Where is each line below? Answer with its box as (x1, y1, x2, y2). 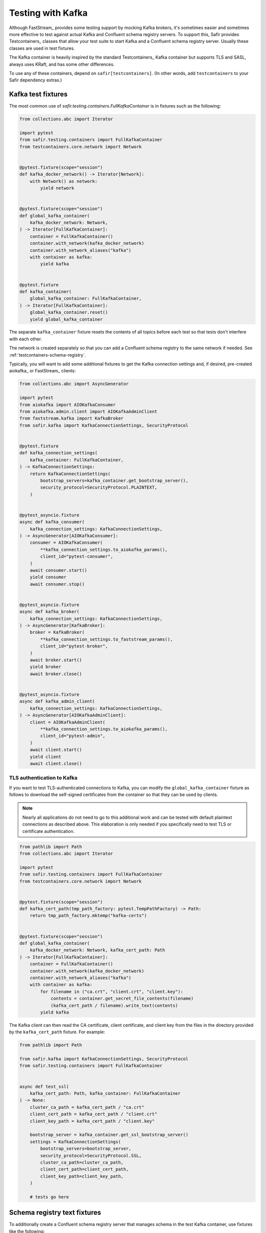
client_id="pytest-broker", (40, 644, 108, 649)
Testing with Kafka (9, 7, 88, 18)
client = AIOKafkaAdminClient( (30, 719, 105, 725)
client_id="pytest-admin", (40, 733, 105, 739)
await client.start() (30, 747, 82, 753)
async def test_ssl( (19, 1084, 69, 1089)
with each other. (9, 336, 42, 342)
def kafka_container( (19, 289, 72, 294)
